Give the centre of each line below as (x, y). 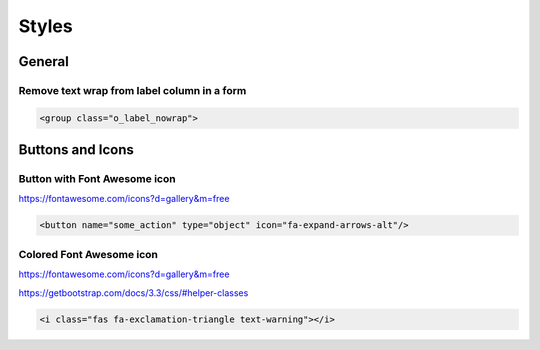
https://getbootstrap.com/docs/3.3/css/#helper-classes (133, 292)
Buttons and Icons (76, 150)
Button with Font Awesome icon (97, 179)
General (44, 61)
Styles (46, 26)
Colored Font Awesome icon (88, 254)
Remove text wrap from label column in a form (132, 90)
